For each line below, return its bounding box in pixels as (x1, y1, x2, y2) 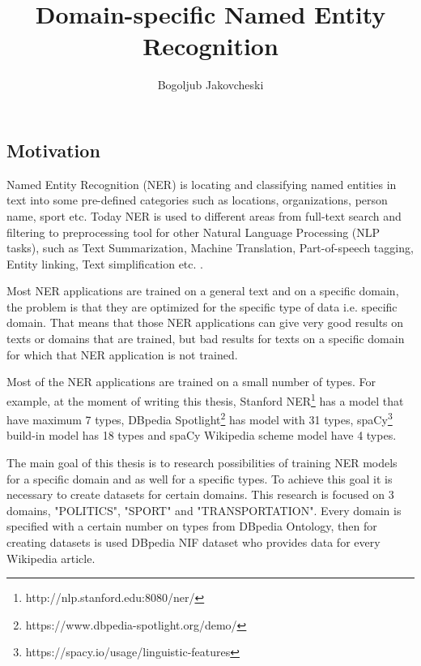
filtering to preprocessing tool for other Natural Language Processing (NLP (6, 223, 381, 240)
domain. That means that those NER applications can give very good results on (6, 314, 404, 331)
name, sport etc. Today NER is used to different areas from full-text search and (6, 207, 402, 224)
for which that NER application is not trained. (6, 346, 238, 363)
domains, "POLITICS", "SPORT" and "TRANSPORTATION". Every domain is (6, 501, 402, 518)
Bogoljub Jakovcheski (157, 76, 264, 93)
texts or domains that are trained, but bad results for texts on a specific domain (6, 330, 405, 347)
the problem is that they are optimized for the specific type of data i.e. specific (6, 298, 398, 315)
